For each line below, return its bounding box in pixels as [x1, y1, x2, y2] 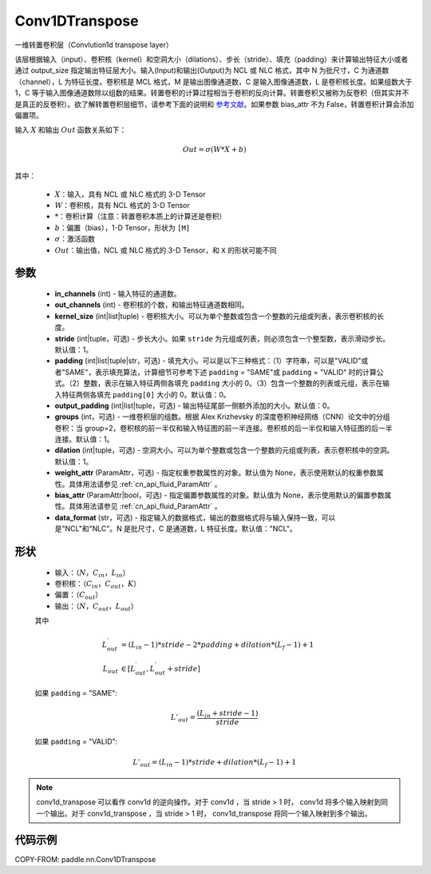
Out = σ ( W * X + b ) [182, 145, 247, 154]
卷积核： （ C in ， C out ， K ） [54, 579, 141, 590]
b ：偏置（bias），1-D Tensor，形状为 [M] [54, 222, 191, 232]
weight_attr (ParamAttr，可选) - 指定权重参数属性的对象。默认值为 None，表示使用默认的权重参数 [54, 468, 377, 477]
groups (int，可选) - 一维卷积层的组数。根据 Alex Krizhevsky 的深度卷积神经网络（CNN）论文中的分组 [54, 412, 390, 421]
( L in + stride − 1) [196, 708, 259, 720]
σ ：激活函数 [54, 234, 96, 244]
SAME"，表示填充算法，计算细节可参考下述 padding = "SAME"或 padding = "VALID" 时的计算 [65, 367, 377, 377]
